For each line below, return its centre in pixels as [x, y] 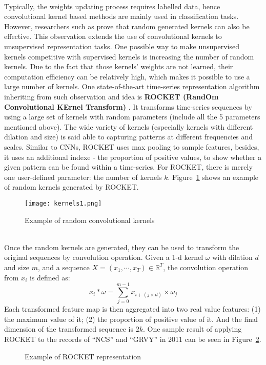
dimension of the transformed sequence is [69, 329]
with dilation [232, 257]
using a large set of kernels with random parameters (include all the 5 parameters [132, 117]
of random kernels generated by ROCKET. [71, 187]
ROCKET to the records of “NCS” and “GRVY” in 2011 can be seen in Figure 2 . [133, 339]
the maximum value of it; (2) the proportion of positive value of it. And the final [131, 319]
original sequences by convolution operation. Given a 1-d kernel [104, 257]
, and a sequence [64, 267]
